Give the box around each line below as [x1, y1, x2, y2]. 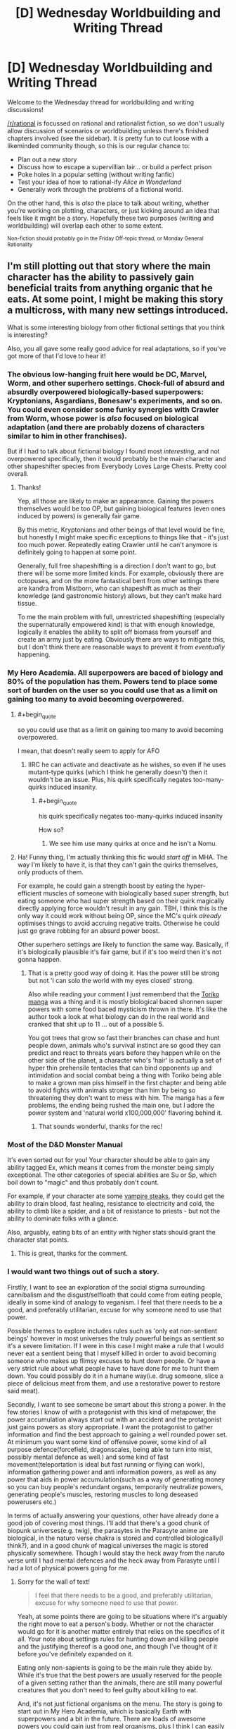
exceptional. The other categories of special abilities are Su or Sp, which [7, 1171, 217, 1179]
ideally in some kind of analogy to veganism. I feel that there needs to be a [7, 1297, 223, 1306]
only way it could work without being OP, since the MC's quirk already [17, 911, 221, 920]
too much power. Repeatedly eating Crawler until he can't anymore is [17, 541, 218, 549]
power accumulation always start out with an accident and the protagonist [7, 1415, 222, 1424]
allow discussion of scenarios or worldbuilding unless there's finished [7, 126, 209, 135]
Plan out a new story [17, 155, 77, 164]
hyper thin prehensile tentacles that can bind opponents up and [27, 1063, 212, 1072]
